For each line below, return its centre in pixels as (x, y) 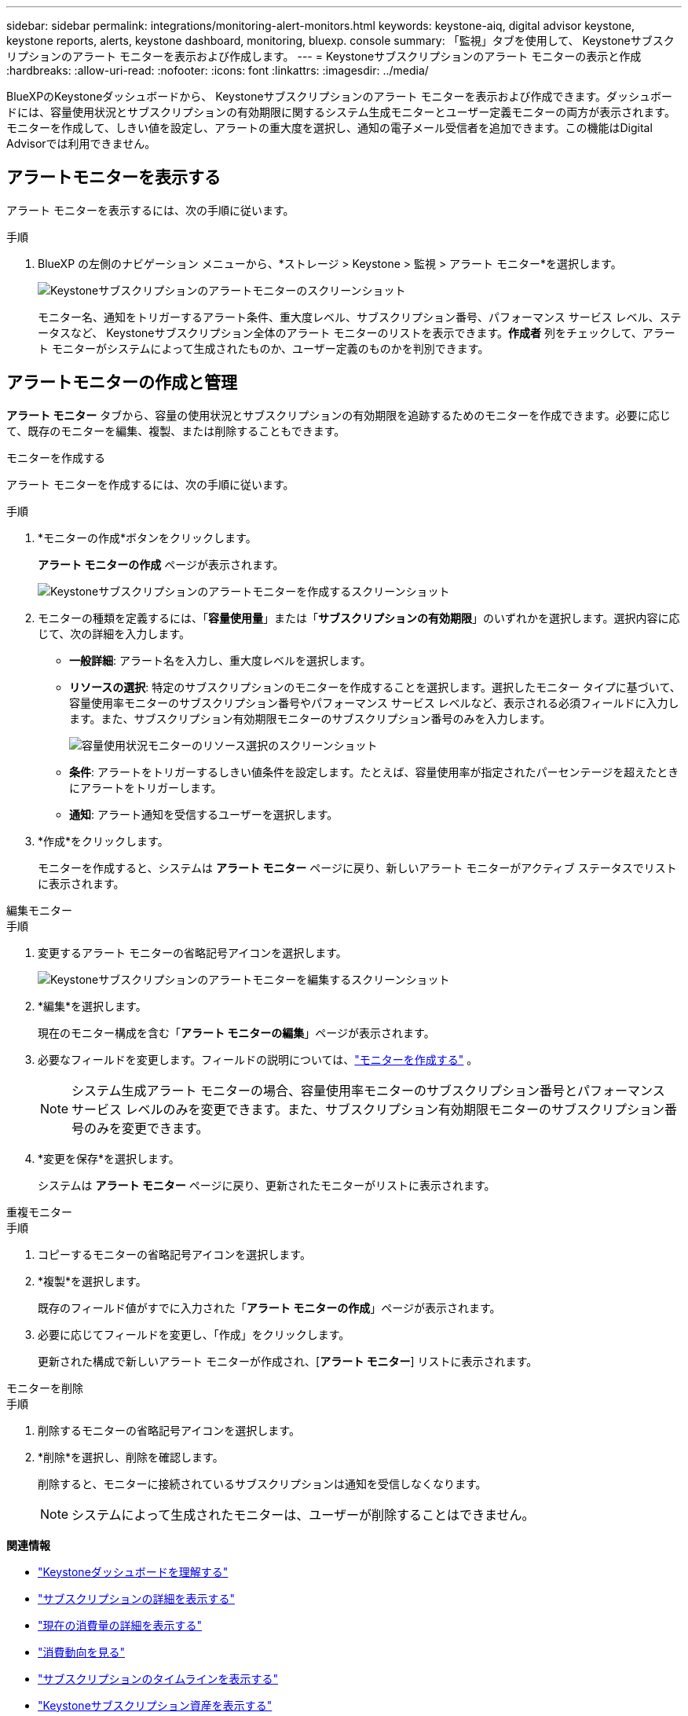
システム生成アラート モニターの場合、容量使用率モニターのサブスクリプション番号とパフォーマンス (368, 1090)
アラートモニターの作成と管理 (122, 383)
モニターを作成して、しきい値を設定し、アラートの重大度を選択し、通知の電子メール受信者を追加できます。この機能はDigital (329, 128)
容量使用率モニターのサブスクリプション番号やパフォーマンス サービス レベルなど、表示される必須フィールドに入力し (374, 702)
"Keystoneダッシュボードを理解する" (133, 1571)
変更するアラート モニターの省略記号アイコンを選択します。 (192, 952)
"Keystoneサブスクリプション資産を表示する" (155, 1705)
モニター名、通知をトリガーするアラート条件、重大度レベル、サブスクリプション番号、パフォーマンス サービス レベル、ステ (360, 317)
